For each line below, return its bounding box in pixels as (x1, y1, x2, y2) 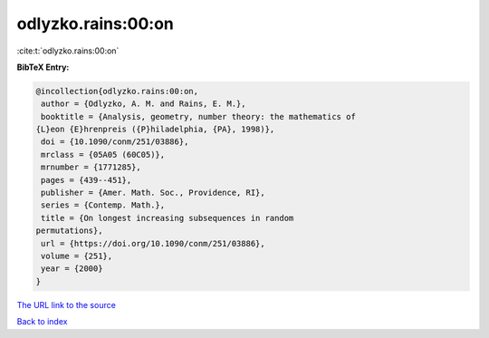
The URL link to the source (16, 299, 117, 310)
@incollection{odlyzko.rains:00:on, (35, 86, 199, 96)
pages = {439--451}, (41, 175, 132, 185)
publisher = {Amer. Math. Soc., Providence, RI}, (41, 188, 266, 198)
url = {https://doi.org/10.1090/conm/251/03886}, (41, 238, 266, 248)
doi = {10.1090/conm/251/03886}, (41, 137, 189, 147)
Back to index (16, 316, 68, 327)
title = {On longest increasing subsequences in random (41, 213, 294, 223)
